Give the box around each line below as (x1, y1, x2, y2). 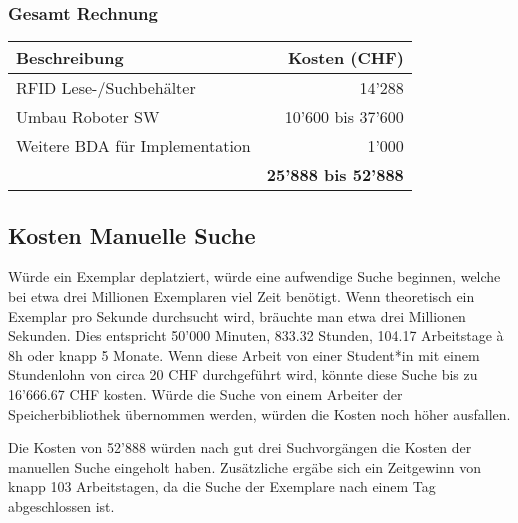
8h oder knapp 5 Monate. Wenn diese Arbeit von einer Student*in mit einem (8, 344, 480, 365)
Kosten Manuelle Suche (8, 219, 256, 250)
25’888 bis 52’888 (266, 163, 404, 187)
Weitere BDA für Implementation (16, 134, 251, 158)
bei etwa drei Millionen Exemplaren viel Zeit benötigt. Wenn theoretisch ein (8, 286, 475, 307)
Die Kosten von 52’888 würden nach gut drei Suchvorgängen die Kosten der (8, 437, 472, 458)
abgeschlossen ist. (8, 495, 115, 516)
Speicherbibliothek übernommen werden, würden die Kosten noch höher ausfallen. (8, 403, 511, 424)
